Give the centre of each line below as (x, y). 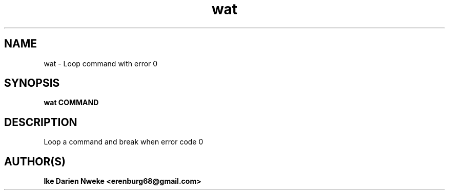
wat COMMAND (71, 103)
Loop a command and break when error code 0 (124, 142)
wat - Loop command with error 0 (101, 63)
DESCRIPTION (41, 122)
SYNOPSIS (32, 83)
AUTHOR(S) (35, 161)
